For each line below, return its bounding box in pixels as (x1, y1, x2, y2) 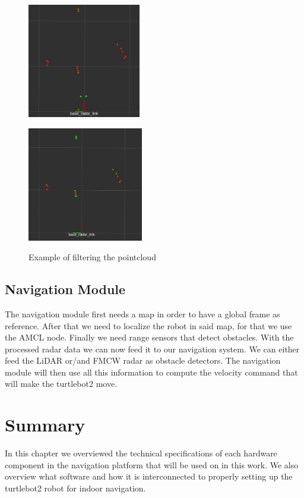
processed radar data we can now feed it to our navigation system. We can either (5, 342, 300, 355)
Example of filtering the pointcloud (28, 251, 156, 263)
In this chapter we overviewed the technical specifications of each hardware (5, 447, 277, 459)
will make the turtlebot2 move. (5, 377, 118, 390)
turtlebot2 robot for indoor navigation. (5, 481, 146, 494)
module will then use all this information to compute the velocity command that (5, 365, 298, 378)
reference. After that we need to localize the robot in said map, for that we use (5, 319, 292, 332)
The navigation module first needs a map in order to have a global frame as (5, 307, 280, 320)
